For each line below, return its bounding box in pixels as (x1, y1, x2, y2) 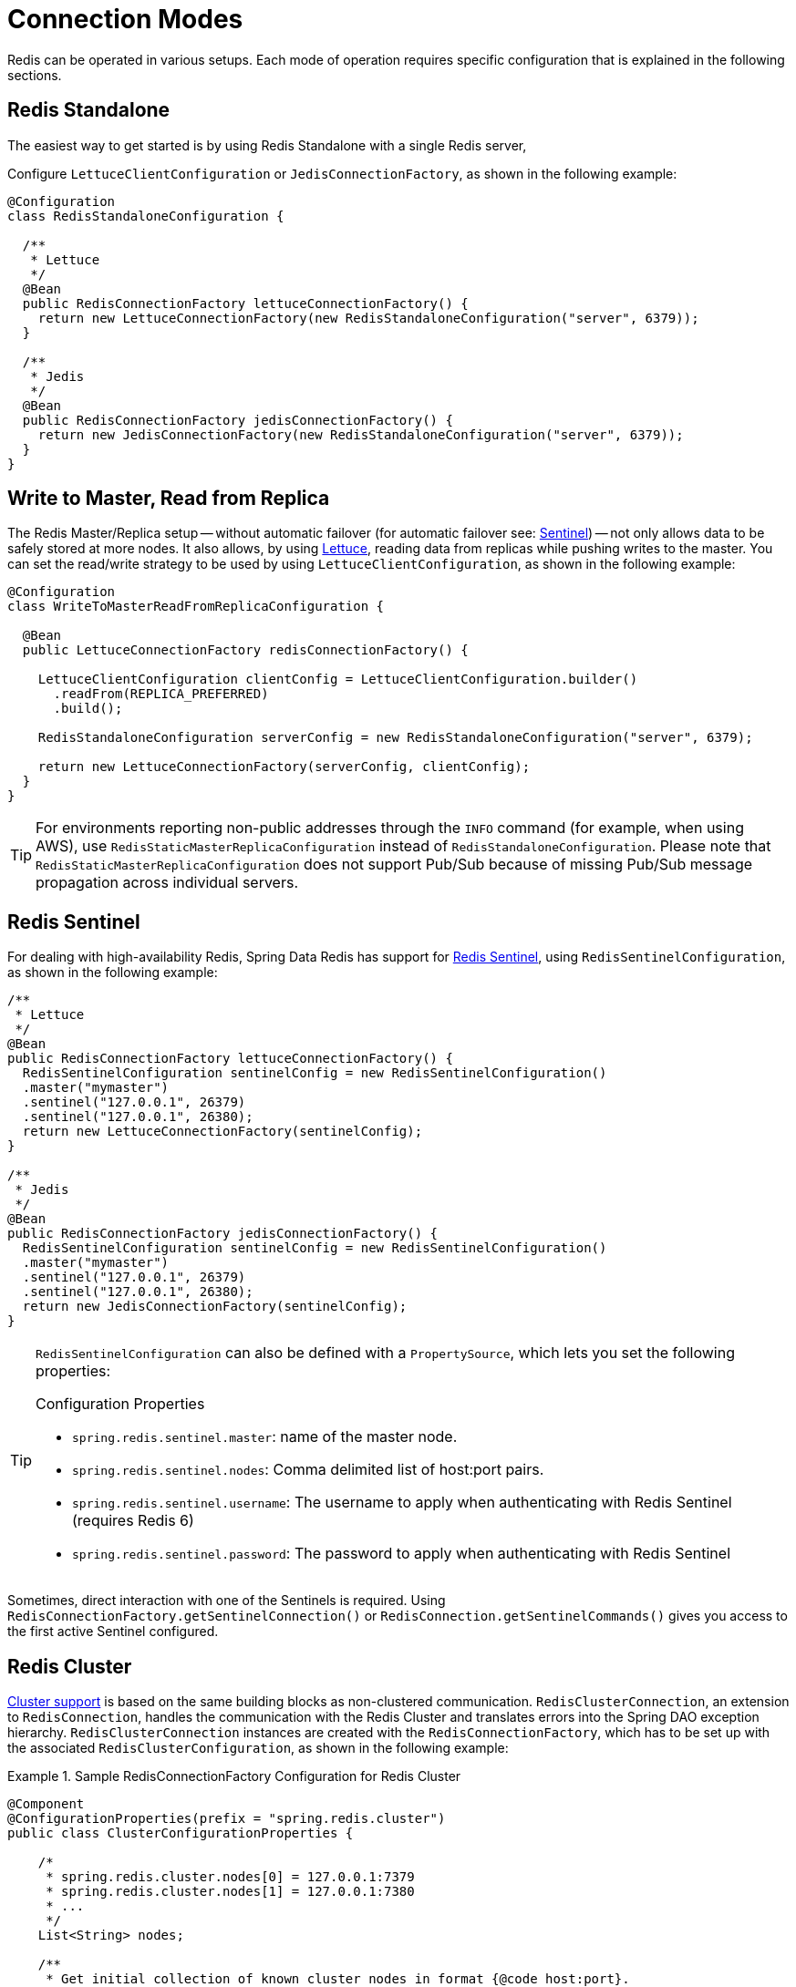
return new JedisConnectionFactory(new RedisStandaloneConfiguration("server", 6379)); (37, 427, 684, 442)
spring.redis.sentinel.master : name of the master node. (72, 1427, 458, 1446)
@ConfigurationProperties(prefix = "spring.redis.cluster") (7, 1811, 446, 1827)
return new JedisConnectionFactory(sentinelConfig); (22, 1299, 408, 1314)
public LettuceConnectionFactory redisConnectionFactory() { (22, 643, 469, 658)
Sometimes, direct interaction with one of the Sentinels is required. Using (7, 1592, 446, 1609)
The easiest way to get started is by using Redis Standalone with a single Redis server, (7, 137, 527, 153)
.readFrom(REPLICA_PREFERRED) (53, 686, 269, 702)
